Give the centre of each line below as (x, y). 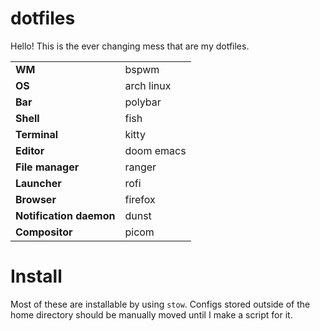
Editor (30, 150)
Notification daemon (65, 215)
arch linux (148, 85)
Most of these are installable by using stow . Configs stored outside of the (160, 304)
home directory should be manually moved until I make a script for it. (151, 314)
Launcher (38, 183)
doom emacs (155, 150)
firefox (140, 199)
